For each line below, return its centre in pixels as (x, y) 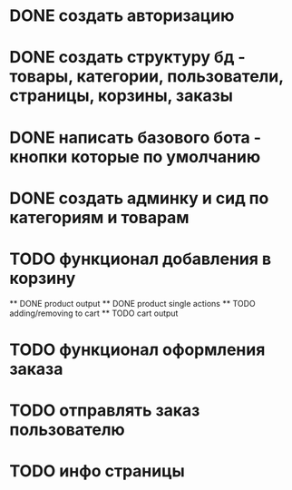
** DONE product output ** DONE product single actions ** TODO (132, 303)
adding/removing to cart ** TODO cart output (94, 313)
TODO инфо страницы (97, 471)
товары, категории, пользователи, (146, 77)
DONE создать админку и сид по (139, 198)
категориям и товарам (99, 217)
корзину (43, 278)
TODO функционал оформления (137, 349)
